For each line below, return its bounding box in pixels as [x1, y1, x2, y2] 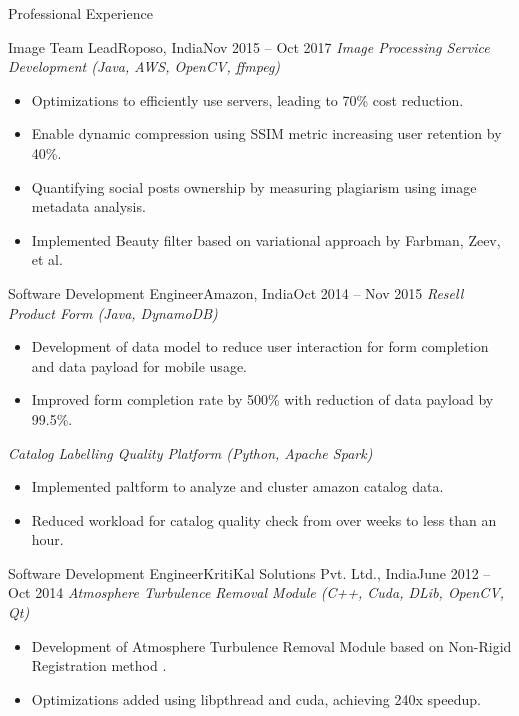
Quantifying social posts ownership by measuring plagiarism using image [31, 176, 477, 197]
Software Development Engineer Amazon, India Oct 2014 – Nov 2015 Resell [8, 282, 464, 303]
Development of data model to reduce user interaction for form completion [31, 336, 489, 357]
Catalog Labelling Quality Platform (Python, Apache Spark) [8, 442, 373, 463]
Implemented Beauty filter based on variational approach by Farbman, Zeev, [31, 229, 501, 250]
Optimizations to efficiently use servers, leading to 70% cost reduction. [31, 89, 464, 110]
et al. [31, 249, 63, 270]
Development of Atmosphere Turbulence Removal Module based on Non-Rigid [31, 635, 512, 656]
